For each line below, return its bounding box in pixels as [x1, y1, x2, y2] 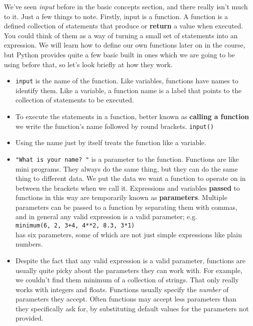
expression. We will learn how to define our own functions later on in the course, [4, 40, 245, 50]
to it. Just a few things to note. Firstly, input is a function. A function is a [4, 11, 228, 21]
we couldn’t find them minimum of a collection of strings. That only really [15, 275, 239, 285]
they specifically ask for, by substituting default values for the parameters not [15, 303, 249, 313]
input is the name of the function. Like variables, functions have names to [15, 75, 238, 86]
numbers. [15, 239, 43, 249]
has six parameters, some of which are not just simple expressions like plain [15, 229, 242, 239]
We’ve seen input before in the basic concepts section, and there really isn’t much [4, 1, 248, 11]
